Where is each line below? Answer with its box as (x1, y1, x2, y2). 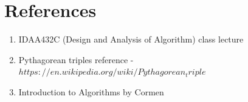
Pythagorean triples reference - (18, 53, 134, 66)
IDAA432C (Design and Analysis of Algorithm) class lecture (18, 33, 244, 46)
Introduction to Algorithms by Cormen (18, 85, 164, 98)
